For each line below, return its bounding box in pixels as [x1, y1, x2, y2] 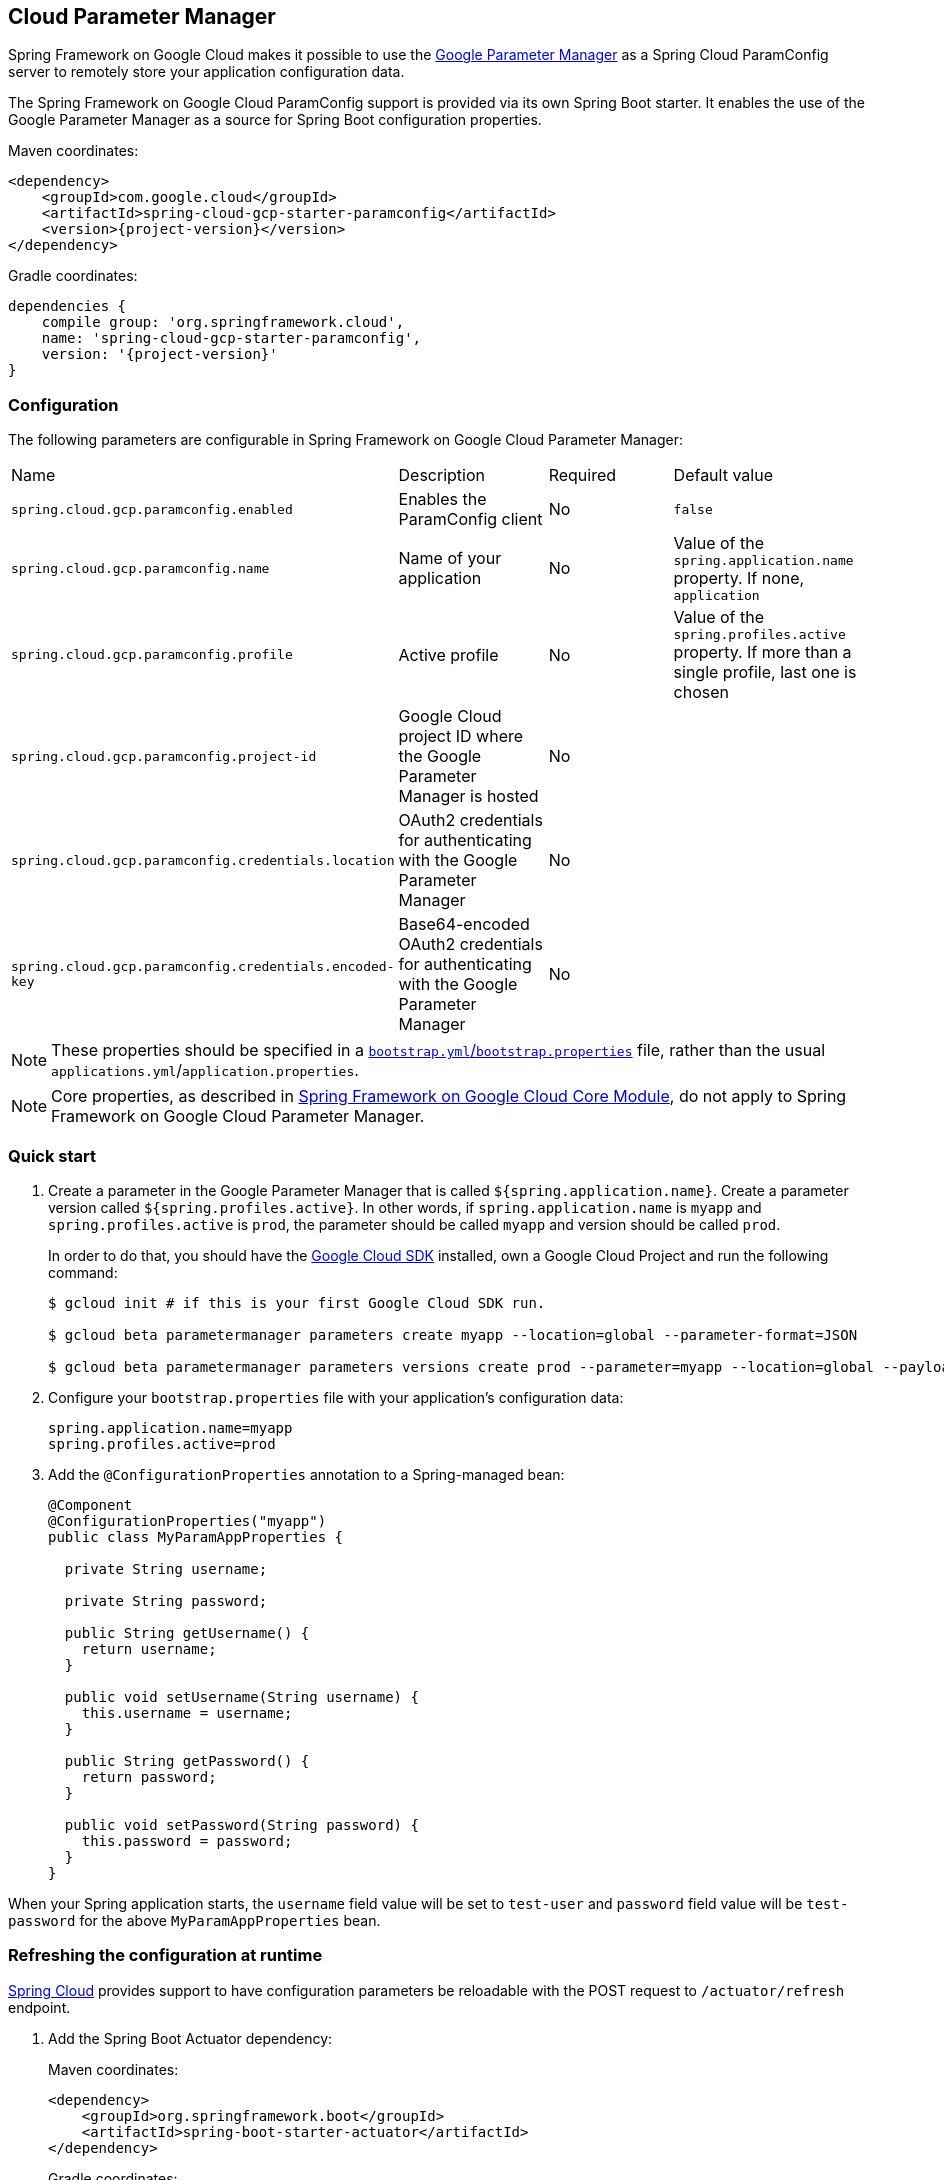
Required [548, 465, 617, 486]
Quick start [8, 1145, 97, 1166]
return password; [81, 1768, 217, 1785]
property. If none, [673, 568, 805, 589]
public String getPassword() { [64, 1752, 310, 1769]
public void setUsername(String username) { [64, 1688, 419, 1705]
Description [398, 465, 485, 486]
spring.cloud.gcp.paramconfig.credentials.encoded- [11, 959, 395, 975]
